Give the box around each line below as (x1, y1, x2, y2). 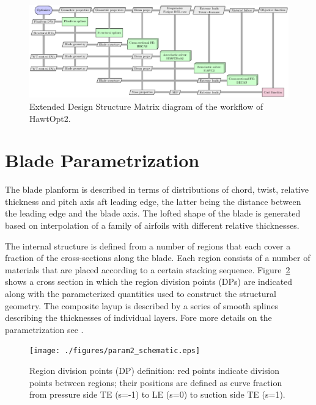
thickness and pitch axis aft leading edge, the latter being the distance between (5, 195, 301, 207)
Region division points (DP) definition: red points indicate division (29, 364, 279, 377)
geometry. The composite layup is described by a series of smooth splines (5, 299, 279, 312)
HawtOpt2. (29, 112, 71, 124)
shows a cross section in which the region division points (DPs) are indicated (5, 275, 293, 288)
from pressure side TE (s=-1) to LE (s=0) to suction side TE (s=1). (29, 388, 285, 401)
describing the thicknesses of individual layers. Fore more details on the (5, 311, 272, 324)
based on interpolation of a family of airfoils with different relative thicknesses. (5, 219, 299, 232)
